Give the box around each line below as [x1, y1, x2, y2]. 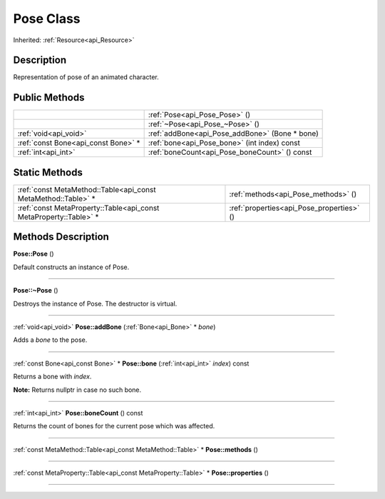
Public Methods [13, 91, 85, 104]
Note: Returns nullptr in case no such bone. [13, 385, 142, 394]
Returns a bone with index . [13, 372, 92, 381]
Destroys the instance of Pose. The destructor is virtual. [13, 299, 178, 308]
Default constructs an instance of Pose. [13, 263, 130, 271]
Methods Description [13, 231, 110, 243]
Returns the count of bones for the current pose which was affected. [13, 422, 215, 430]
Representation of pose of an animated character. [13, 73, 160, 81]
